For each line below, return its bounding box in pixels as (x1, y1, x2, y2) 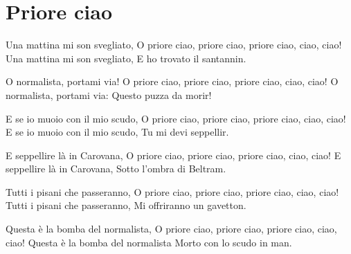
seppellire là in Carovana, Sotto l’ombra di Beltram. (6, 161, 226, 176)
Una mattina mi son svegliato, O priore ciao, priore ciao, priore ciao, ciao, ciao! (6, 37, 342, 52)
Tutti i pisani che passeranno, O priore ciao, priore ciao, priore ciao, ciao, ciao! (6, 184, 339, 199)
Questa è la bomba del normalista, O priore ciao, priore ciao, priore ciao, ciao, (6, 221, 337, 236)
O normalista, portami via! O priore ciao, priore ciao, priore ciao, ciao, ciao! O (6, 74, 339, 89)
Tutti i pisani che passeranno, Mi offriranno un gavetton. (6, 198, 246, 212)
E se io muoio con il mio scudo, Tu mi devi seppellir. (6, 125, 229, 139)
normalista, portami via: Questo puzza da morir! (6, 87, 212, 102)
